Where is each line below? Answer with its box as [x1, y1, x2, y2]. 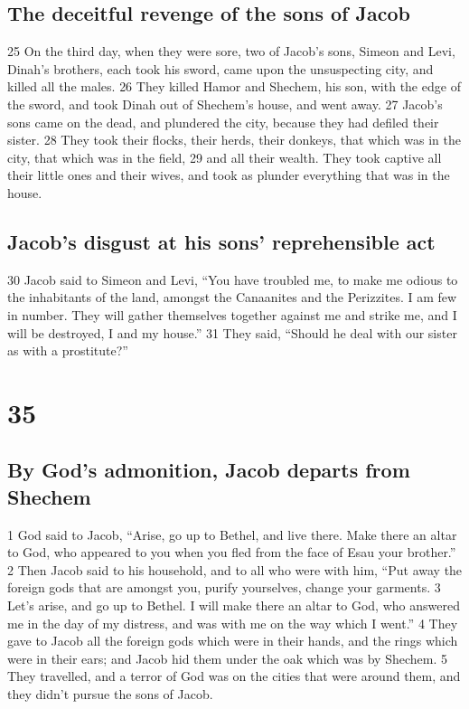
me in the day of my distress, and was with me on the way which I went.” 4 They [7, 613, 458, 632]
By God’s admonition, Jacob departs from [7, 456, 410, 484]
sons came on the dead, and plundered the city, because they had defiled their [7, 112, 439, 131]
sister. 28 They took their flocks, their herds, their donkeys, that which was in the [7, 130, 461, 149]
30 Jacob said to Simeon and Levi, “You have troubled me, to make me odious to [7, 269, 458, 288]
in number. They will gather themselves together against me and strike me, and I [7, 305, 457, 324]
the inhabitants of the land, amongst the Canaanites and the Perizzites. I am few [7, 288, 457, 307]
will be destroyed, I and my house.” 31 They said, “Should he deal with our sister [7, 323, 457, 342]
